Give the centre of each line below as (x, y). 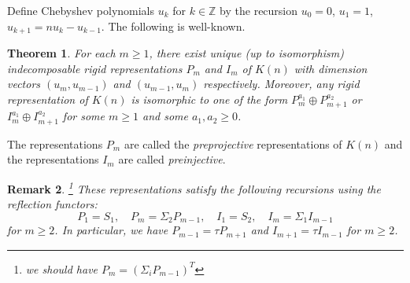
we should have (62, 268)
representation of (48, 99)
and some (165, 116)
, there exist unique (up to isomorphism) (246, 53)
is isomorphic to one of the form (209, 99)
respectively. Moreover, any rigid (281, 84)
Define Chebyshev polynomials (81, 10)
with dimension (331, 68)
